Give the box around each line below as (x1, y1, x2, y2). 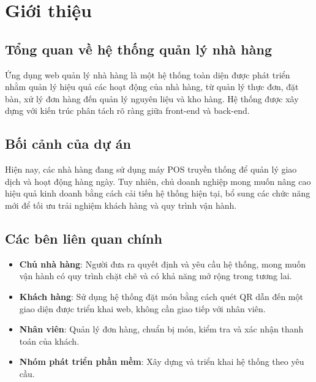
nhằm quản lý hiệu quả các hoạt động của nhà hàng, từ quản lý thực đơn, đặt (5, 80, 299, 93)
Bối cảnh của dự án (5, 134, 131, 153)
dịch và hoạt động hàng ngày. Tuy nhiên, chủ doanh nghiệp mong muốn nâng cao (5, 174, 311, 187)
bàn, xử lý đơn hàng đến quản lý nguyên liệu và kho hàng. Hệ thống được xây (5, 92, 299, 105)
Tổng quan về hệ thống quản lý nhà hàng (5, 39, 273, 58)
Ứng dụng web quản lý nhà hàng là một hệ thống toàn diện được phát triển (5, 68, 290, 81)
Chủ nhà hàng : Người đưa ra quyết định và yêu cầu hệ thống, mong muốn (19, 257, 306, 270)
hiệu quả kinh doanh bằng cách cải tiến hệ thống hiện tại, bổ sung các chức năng (5, 187, 310, 200)
